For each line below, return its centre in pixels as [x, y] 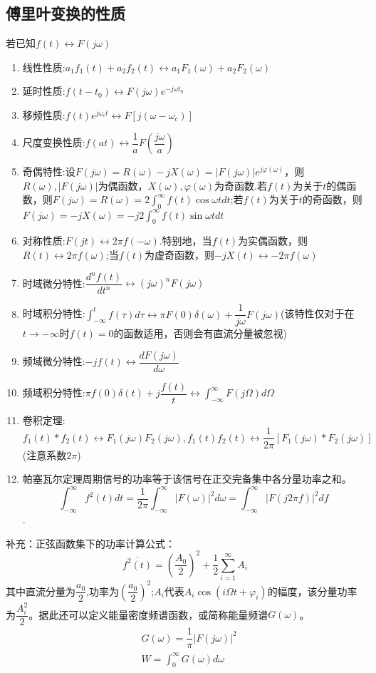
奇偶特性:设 [49, 171]
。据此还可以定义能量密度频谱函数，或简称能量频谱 [148, 614]
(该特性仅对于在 [317, 313]
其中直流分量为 [41, 591]
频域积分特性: [54, 392]
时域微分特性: [54, 283]
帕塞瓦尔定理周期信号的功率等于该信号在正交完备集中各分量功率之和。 [187, 479]
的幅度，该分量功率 [312, 591]
